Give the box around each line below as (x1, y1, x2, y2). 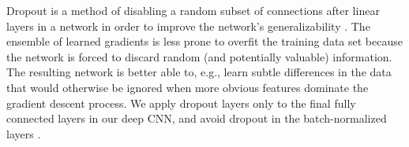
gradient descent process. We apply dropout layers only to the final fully (6, 94, 356, 111)
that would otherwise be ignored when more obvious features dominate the (6, 79, 369, 95)
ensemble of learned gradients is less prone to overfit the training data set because (6, 33, 403, 50)
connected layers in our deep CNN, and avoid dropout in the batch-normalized (6, 110, 387, 127)
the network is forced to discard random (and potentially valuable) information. (6, 48, 392, 64)
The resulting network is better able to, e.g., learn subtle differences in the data (6, 64, 392, 80)
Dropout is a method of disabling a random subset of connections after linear (6, 2, 380, 18)
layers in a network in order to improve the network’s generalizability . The (6, 17, 370, 34)
